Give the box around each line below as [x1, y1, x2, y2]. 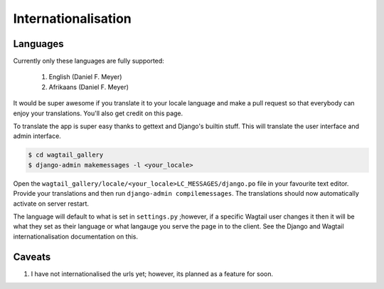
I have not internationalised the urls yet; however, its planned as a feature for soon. [31, 269, 274, 278]
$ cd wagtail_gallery [28, 151, 104, 159]
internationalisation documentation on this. [13, 232, 139, 241]
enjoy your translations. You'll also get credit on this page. [13, 109, 183, 117]
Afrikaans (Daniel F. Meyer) [48, 83, 129, 91]
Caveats [13, 251, 51, 263]
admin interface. [13, 132, 62, 140]
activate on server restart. [13, 199, 89, 208]
